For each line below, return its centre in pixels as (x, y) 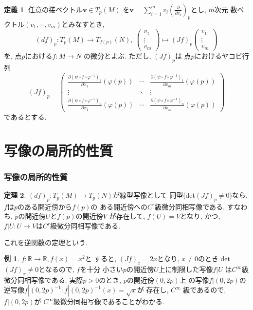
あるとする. (28, 116)
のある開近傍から (45, 206)
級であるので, (205, 290)
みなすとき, (86, 24)
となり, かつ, (200, 216)
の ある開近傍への (119, 206)
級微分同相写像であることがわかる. (109, 301)
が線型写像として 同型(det (154, 195)
